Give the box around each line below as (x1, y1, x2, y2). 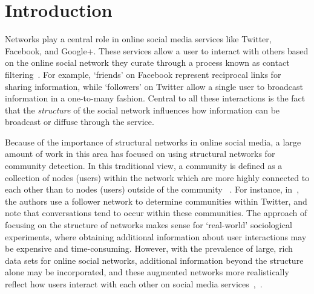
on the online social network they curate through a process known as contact (5, 56, 290, 69)
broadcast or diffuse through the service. (5, 115, 154, 128)
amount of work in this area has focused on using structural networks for (5, 147, 275, 160)
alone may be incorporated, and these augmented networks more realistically (5, 266, 289, 278)
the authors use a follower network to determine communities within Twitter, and (5, 194, 307, 207)
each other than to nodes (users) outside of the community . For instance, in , (5, 183, 299, 196)
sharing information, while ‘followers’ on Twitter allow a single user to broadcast (5, 80, 303, 92)
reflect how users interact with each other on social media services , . (5, 278, 263, 290)
